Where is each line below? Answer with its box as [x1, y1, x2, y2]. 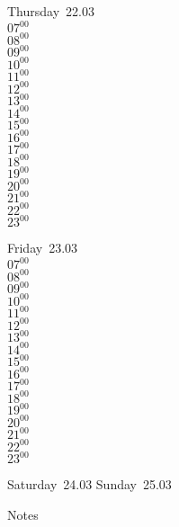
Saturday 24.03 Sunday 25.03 [7, 475, 172, 494]
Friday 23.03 [7, 238, 78, 257]
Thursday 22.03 [7, 2, 94, 20]
